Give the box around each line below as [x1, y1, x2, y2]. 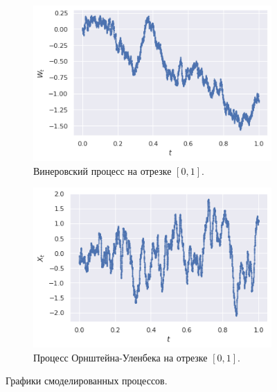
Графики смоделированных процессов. [6, 373, 168, 388]
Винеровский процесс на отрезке [33, 163, 172, 178]
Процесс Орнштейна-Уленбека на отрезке [33, 350, 208, 364]
